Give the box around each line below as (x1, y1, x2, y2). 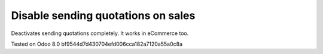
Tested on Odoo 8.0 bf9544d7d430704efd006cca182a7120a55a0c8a (11, 40, 182, 47)
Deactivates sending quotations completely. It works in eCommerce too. (11, 30, 189, 37)
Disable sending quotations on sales (11, 9, 196, 22)
